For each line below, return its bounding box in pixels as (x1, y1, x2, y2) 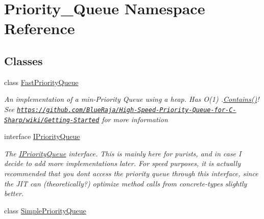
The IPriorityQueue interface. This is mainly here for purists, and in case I (4, 148, 242, 158)
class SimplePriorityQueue (4, 205, 86, 215)
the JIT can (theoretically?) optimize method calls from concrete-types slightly (4, 178, 247, 188)
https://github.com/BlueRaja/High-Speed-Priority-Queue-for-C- (17, 106, 236, 114)
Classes (4, 52, 43, 68)
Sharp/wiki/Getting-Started (4, 116, 100, 124)
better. (4, 188, 24, 199)
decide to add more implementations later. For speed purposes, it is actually (4, 158, 241, 169)
